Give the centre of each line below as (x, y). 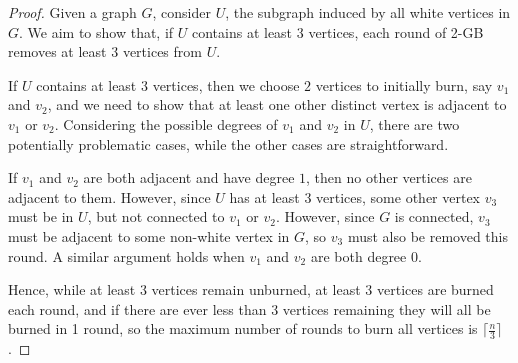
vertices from (162, 51)
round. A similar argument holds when (126, 255)
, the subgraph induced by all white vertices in (368, 12)
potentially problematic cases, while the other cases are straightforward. (228, 143)
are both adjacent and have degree (189, 177)
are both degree (358, 255)
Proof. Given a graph (72, 12)
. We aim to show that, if (96, 31)
